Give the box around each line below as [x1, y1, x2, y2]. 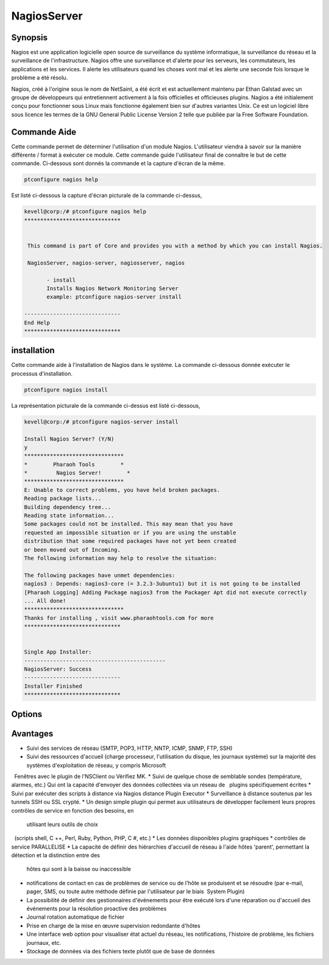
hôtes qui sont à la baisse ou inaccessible [26, 866, 131, 873]
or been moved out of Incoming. [24, 546, 121, 553]
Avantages [11, 728, 54, 739]
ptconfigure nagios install [24, 386, 108, 393]
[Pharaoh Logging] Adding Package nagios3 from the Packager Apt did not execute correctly [24, 589, 307, 596]
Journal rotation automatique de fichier [26, 913, 125, 920]
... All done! [24, 597, 66, 604]
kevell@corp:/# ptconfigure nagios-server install [24, 418, 179, 425]
